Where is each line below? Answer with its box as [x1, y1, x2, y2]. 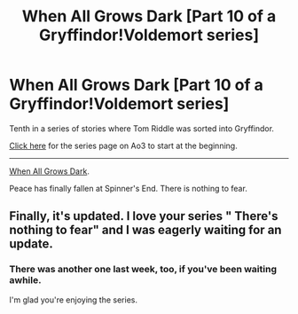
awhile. [9, 274, 42, 287]
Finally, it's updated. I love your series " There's [9, 208, 278, 224]
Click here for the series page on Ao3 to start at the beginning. [9, 140, 238, 151]
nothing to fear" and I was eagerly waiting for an [9, 223, 282, 238]
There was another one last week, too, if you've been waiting [9, 263, 278, 276]
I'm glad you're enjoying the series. [9, 294, 137, 305]
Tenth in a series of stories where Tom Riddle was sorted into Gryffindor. [9, 122, 275, 134]
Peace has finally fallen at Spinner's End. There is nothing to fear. [9, 183, 248, 193]
